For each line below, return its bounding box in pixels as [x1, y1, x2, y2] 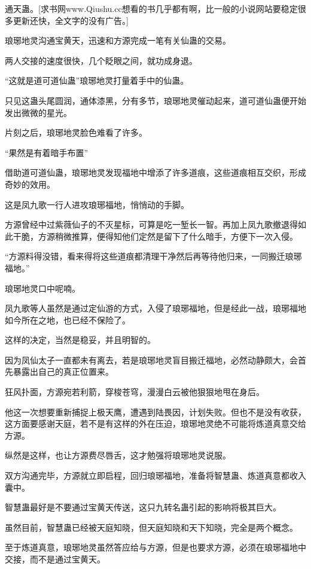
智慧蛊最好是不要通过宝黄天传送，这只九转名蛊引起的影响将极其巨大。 [5, 501, 281, 513]
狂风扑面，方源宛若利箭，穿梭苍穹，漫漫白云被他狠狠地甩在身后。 [5, 386, 264, 398]
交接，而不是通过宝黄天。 [5, 553, 105, 565]
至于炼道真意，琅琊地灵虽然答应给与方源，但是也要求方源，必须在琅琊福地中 [5, 541, 306, 553]
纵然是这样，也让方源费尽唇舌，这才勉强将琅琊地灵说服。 [5, 449, 231, 461]
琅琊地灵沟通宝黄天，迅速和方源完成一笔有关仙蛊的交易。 [5, 34, 231, 47]
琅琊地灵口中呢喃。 [5, 282, 80, 294]
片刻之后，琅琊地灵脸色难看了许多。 [5, 126, 147, 139]
